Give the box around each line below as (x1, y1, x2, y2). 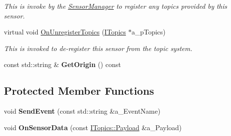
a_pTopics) (131, 27, 166, 37)
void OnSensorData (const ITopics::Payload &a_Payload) (4, 122, 182, 132)
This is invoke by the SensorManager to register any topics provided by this (4, 1, 227, 11)
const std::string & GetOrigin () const (4, 59, 121, 69)
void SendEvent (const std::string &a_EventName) (4, 106, 161, 116)
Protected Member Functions (4, 83, 154, 98)
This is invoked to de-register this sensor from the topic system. (4, 43, 192, 53)
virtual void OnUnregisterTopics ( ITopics (4, 27, 126, 37)
